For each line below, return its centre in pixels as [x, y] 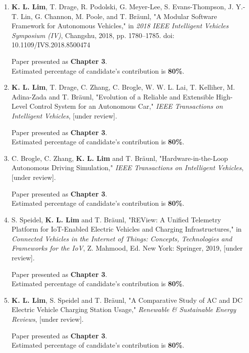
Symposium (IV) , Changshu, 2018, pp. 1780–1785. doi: [93, 35]
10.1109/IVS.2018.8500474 [51, 45]
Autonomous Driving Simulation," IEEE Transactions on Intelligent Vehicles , [127, 167]
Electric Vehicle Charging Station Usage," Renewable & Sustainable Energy [124, 309]
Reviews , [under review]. [48, 319]
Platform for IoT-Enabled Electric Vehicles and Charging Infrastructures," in [126, 229]
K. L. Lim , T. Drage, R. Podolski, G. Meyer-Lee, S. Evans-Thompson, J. [123, 6]
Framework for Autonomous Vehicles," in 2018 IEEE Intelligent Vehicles [120, 26]
